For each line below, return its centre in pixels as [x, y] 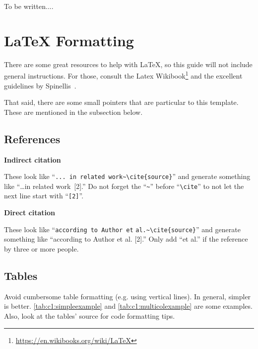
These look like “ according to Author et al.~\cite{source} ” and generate [122, 229]
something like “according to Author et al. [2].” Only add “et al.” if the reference [126, 239]
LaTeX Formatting [69, 40]
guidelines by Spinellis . [40, 85]
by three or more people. [41, 248]
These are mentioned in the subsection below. [73, 112]
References [32, 138]
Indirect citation [32, 159]
